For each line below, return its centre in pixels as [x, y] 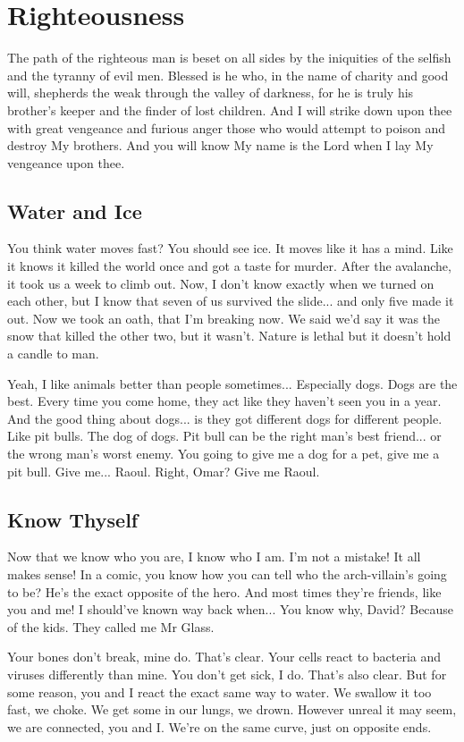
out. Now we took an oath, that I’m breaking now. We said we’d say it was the [224, 318]
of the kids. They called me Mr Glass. [111, 626]
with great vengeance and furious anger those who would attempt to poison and [226, 127]
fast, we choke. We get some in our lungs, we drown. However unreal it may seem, [232, 709]
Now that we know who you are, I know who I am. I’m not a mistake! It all [214, 556]
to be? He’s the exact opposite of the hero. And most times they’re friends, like [224, 591]
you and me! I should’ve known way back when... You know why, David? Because [231, 609]
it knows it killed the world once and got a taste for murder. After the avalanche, [229, 266]
